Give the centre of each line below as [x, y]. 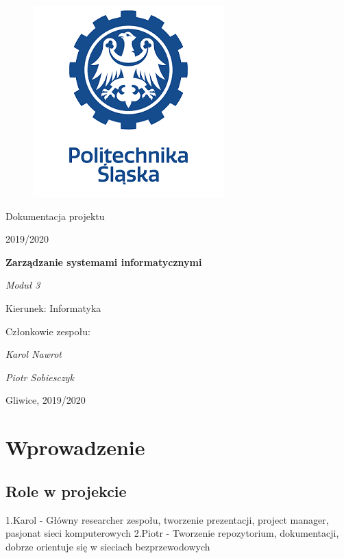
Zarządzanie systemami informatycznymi [104, 262]
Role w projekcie [66, 490]
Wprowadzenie [75, 447]
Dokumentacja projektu [55, 216]
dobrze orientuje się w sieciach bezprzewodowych [108, 546]
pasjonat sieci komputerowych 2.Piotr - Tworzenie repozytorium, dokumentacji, [172, 533]
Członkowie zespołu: [48, 331]
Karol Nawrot [34, 354]
